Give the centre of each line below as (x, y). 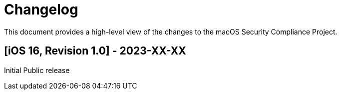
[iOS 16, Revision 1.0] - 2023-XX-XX (95, 51)
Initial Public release (37, 70)
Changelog (41, 9)
